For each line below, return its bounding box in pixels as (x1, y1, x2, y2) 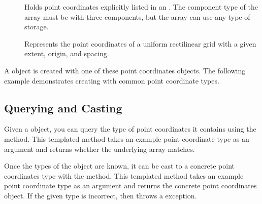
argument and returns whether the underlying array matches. (4, 143, 195, 154)
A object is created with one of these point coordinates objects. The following (4, 65, 246, 75)
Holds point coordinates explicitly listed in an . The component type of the (24, 2, 258, 12)
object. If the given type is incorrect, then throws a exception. (4, 190, 197, 200)
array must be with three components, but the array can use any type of (24, 11, 250, 22)
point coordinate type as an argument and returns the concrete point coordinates (4, 180, 257, 191)
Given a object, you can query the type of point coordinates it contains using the (4, 124, 256, 134)
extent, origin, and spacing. (24, 48, 109, 59)
